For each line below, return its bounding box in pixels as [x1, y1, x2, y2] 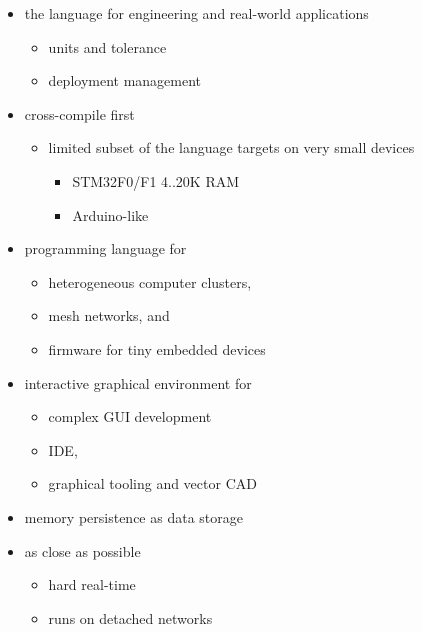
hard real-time [48, 574, 136, 595]
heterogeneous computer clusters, [48, 271, 252, 292]
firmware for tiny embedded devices [48, 338, 266, 359]
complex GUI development [48, 406, 212, 427]
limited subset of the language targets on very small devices [48, 137, 415, 158]
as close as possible [24, 540, 141, 561]
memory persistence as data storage [24, 506, 243, 527]
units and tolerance [48, 36, 167, 57]
